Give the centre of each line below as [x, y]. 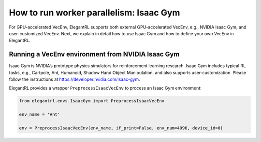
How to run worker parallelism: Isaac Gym [94, 13]
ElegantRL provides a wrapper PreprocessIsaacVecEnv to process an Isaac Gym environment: [105, 88]
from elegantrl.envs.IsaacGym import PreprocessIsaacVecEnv [92, 101]
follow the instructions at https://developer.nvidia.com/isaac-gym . [74, 79]
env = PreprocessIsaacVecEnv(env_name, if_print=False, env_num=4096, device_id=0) [121, 128]
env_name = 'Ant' [40, 114]
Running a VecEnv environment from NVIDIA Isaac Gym [94, 54]
